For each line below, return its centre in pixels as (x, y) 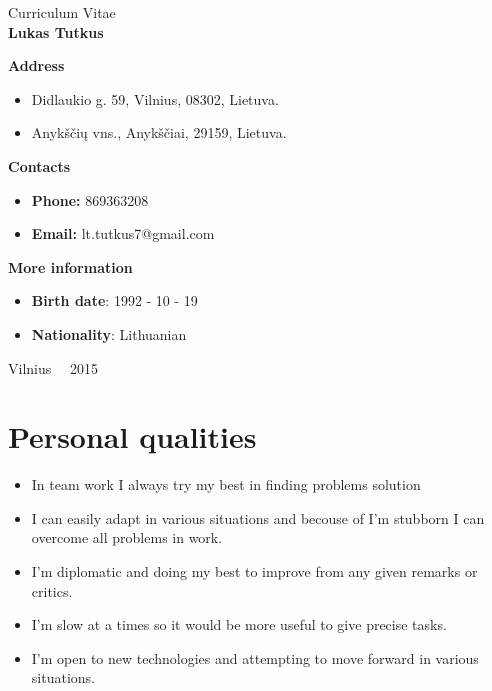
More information (70, 266)
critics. (52, 590)
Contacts (39, 165)
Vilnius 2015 (53, 367)
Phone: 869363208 (90, 199)
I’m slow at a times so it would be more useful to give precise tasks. (239, 624)
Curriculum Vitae (62, 12)
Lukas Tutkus (56, 31)
